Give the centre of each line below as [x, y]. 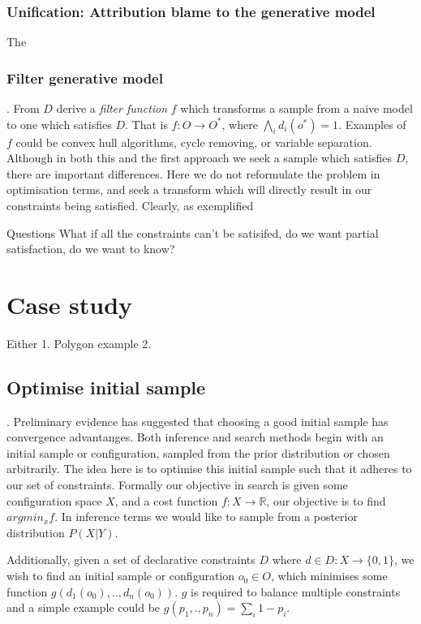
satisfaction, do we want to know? [91, 249]
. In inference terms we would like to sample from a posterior [206, 516]
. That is [146, 124]
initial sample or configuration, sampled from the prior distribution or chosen [198, 452]
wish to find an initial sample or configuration [121, 576]
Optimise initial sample [106, 387]
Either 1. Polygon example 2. [79, 343]
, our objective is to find [326, 500]
